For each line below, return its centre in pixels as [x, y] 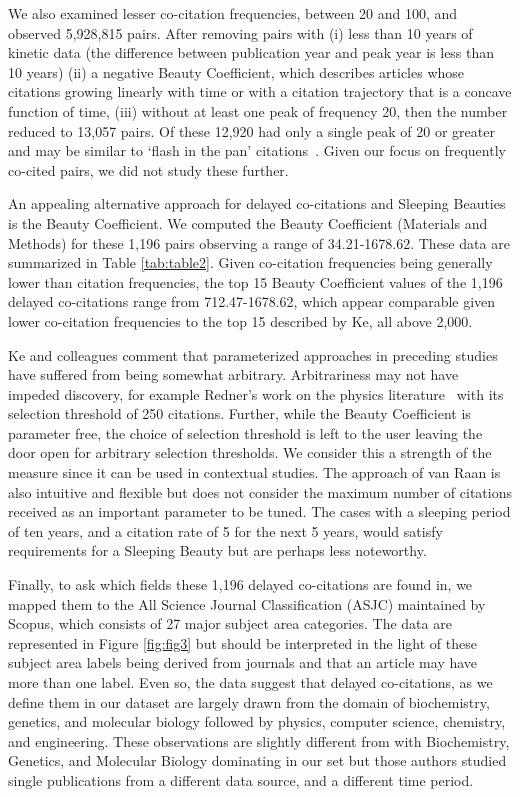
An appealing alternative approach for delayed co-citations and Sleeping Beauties [257, 203]
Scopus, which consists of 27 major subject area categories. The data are [230, 623]
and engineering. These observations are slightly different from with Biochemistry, [259, 740]
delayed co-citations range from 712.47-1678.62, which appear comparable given [252, 301]
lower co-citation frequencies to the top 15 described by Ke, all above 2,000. [240, 320]
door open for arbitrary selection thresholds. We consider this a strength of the [250, 452]
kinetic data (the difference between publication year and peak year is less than [251, 52]
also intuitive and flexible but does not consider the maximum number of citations [260, 491]
